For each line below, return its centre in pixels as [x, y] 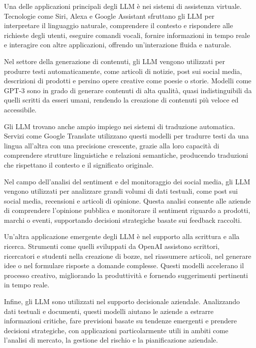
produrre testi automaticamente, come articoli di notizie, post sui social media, [123, 71]
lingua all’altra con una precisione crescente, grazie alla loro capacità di [112, 145]
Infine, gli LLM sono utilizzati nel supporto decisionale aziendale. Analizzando [122, 301]
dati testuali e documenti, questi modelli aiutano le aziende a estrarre [109, 311]
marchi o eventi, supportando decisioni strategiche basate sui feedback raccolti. [123, 220]
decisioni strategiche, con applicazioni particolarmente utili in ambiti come [116, 330]
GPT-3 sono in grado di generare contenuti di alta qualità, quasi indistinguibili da [128, 90]
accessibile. [20, 109]
